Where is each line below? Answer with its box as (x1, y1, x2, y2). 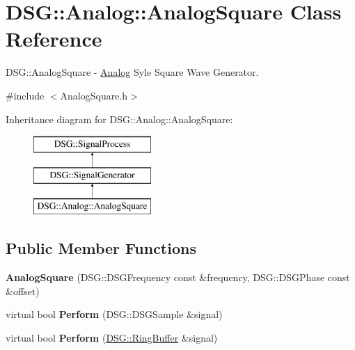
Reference (6, 24, 102, 53)
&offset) (6, 283, 40, 298)
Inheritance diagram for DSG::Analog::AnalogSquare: (6, 111, 233, 126)
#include (6, 88, 45, 102)
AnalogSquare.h (60, 88, 128, 102)
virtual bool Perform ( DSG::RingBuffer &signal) (6, 331, 218, 345)
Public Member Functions (6, 237, 196, 259)
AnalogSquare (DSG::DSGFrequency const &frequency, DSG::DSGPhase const (6, 270, 350, 285)
